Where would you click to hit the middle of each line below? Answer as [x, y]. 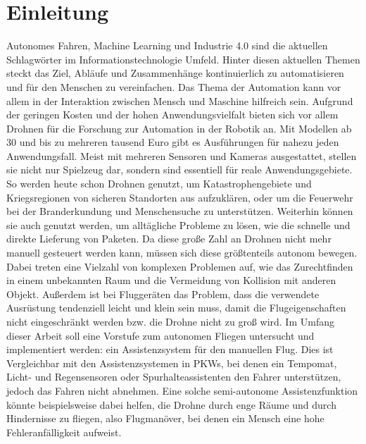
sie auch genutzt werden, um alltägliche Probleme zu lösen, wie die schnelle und [178, 224]
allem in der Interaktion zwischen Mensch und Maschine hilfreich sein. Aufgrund [180, 100]
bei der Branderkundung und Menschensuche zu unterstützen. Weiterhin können [180, 211]
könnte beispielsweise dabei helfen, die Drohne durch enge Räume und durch [171, 404]
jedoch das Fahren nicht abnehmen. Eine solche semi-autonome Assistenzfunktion [182, 390]
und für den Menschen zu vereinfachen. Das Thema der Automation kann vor [174, 86]
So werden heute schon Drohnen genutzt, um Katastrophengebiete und [159, 184]
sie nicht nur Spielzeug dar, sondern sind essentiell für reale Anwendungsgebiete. [179, 169]
